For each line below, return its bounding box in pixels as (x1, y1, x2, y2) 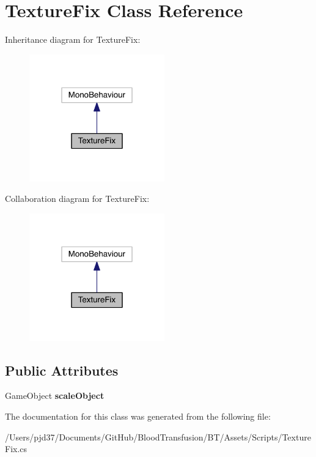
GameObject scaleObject (5, 389, 105, 402)
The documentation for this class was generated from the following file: (5, 410, 271, 423)
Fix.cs (5, 442, 28, 455)
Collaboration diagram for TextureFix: (5, 192, 150, 205)
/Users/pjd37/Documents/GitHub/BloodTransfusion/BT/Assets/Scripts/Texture (5, 430, 311, 443)
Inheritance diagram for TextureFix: (5, 33, 141, 46)
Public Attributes (5, 360, 119, 379)
